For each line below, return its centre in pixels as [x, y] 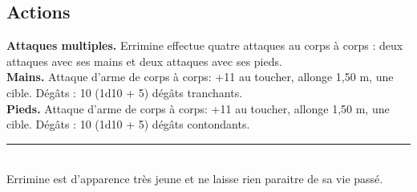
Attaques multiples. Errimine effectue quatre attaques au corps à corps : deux [205, 45]
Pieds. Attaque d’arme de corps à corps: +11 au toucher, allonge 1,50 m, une [198, 108]
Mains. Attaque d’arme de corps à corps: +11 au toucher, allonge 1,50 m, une [200, 77]
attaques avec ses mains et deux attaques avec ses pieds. [144, 61]
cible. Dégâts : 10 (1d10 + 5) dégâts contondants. [128, 124]
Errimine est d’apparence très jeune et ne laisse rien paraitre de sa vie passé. [195, 179]
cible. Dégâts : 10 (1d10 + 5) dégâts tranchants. [125, 92]
